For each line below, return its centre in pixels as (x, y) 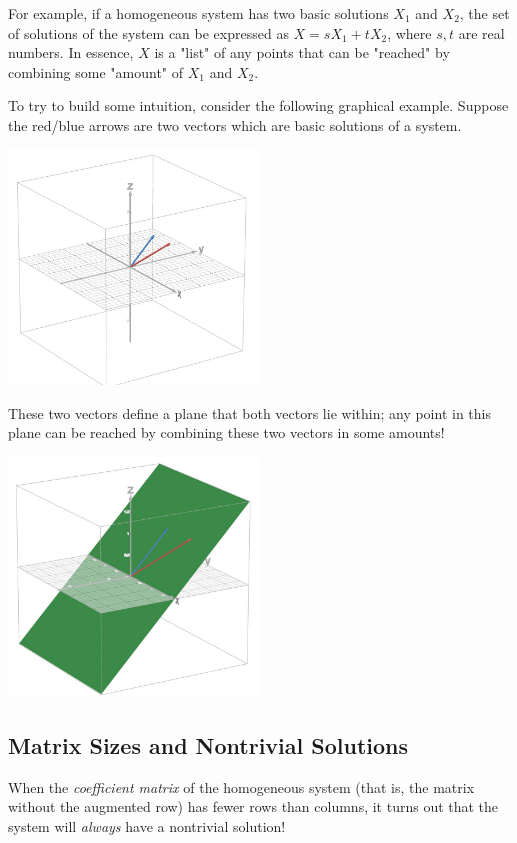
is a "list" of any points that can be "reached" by (302, 52)
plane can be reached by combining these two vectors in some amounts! (226, 432)
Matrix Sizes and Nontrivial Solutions (208, 745)
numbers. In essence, (71, 52)
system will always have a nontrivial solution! (147, 826)
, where (409, 32)
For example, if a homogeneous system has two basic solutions (198, 13)
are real (481, 32)
